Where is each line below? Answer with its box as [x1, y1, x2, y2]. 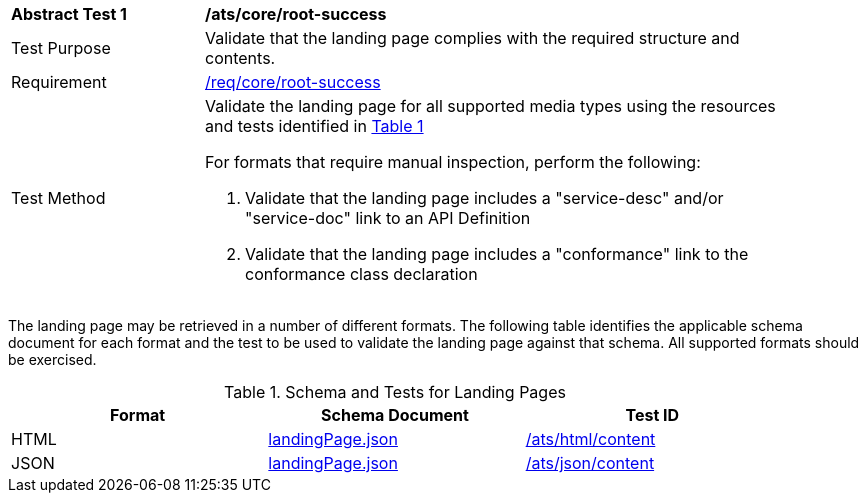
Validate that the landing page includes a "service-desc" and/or [245, 188, 724, 208]
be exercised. [8, 351, 97, 368]
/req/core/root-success [205, 72, 381, 92]
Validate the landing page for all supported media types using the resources [205, 96, 776, 116]
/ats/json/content [525, 453, 655, 473]
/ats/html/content [525, 429, 656, 449]
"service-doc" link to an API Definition [245, 208, 531, 228]
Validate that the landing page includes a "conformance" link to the [245, 244, 749, 264]
